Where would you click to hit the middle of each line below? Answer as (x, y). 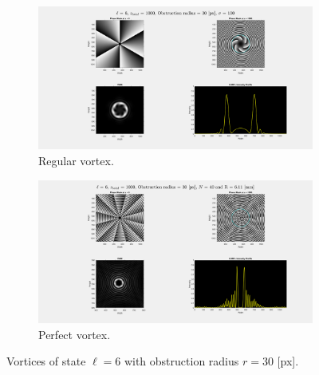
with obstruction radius (181, 361)
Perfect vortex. (75, 334)
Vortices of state (46, 361)
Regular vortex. (76, 160)
